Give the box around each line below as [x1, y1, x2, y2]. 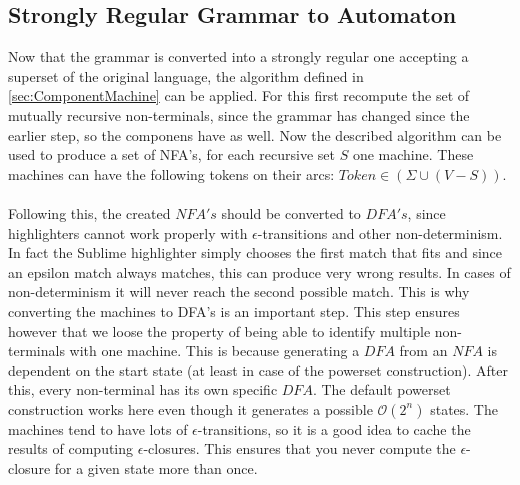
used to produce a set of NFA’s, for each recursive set [8, 144, 335, 165]
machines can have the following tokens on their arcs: [8, 163, 335, 184]
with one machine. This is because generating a [69, 340, 360, 361]
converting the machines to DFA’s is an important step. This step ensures [8, 300, 460, 321]
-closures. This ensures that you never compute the [143, 438, 456, 459]
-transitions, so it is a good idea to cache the [197, 418, 471, 439]
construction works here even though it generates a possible [8, 398, 373, 419]
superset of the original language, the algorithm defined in [8, 65, 364, 86]
